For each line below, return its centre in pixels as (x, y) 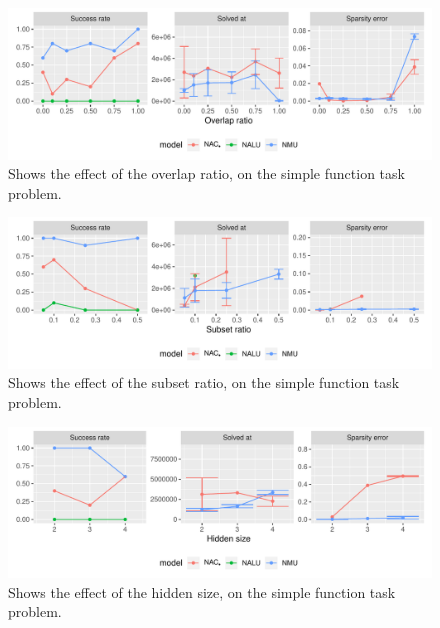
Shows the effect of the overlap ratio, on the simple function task (206, 173)
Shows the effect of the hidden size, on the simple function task (202, 591)
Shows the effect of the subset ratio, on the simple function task (204, 382)
